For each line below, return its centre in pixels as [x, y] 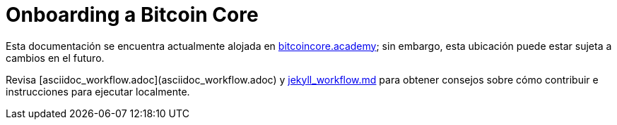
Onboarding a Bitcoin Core [132, 15]
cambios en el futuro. [55, 58]
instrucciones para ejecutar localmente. [98, 91]
